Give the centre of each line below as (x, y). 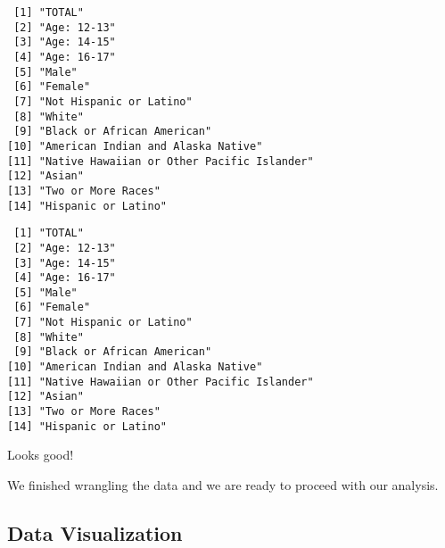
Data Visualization (95, 532)
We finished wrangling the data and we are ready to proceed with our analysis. (223, 484)
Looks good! (41, 455)
